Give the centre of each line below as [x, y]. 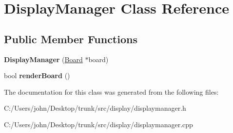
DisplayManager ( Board [43, 59]
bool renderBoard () [37, 75]
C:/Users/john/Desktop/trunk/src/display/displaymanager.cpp [98, 124]
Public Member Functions [71, 39]
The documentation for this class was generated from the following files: [111, 91]
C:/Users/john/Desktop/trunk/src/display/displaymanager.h [95, 108]
